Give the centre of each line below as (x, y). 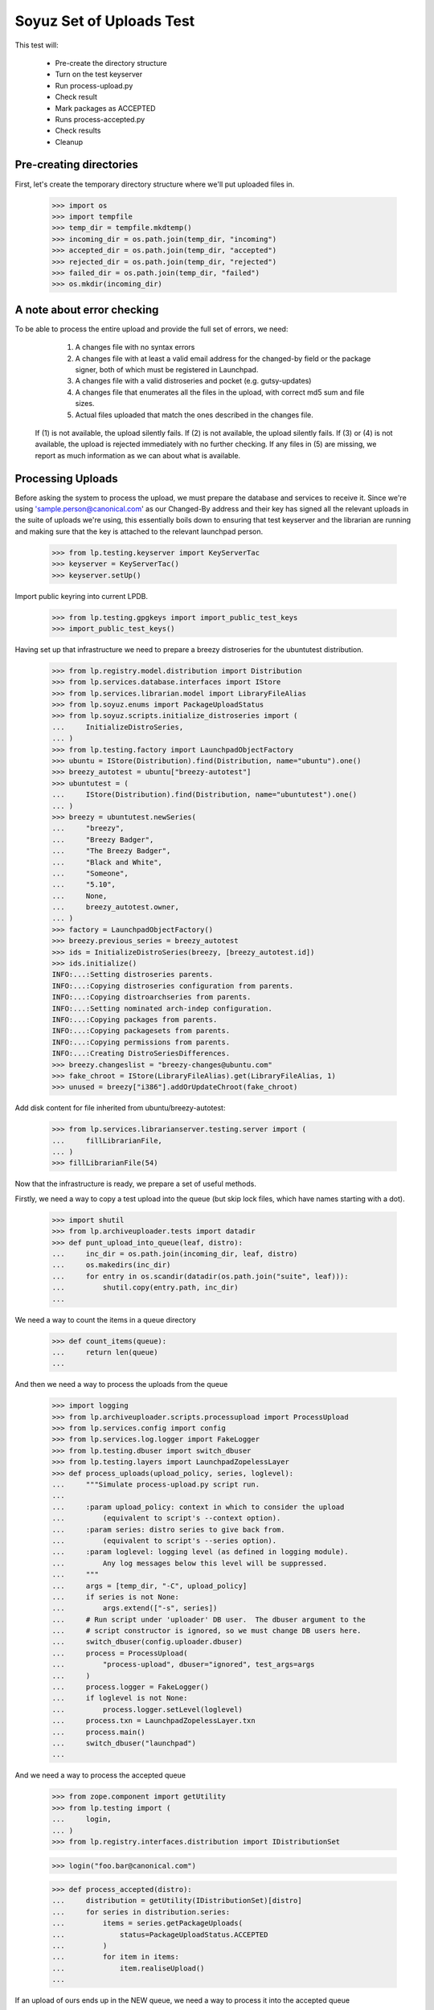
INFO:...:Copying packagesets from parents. (141, 1031)
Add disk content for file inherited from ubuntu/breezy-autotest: (120, 1108)
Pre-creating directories (76, 165)
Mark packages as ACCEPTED (105, 108)
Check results (78, 131)
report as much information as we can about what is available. (138, 455)
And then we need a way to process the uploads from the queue (121, 1384)
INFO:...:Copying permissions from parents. (141, 1042)
